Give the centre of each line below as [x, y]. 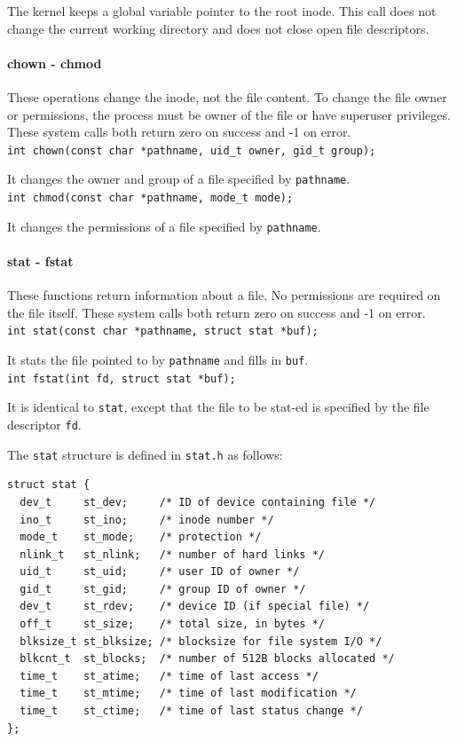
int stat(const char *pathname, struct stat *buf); [163, 331]
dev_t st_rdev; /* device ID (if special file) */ [195, 607]
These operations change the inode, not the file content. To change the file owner [227, 96]
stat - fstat [40, 260]
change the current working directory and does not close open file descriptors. [218, 28]
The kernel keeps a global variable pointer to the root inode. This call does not [222, 11]
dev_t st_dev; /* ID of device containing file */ [198, 502]
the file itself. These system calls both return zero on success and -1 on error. [217, 312]
